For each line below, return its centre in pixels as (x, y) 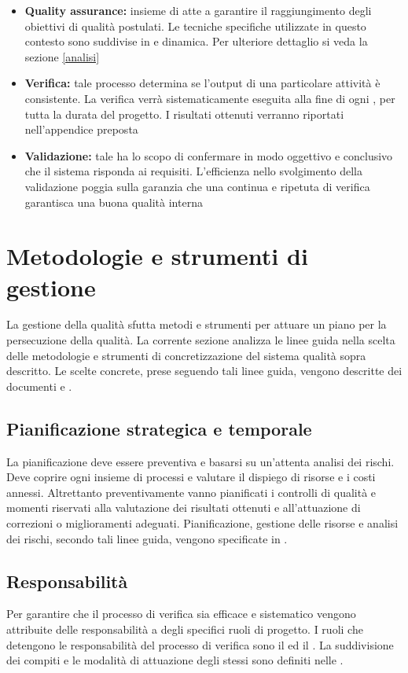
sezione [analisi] (62, 56)
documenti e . (39, 386)
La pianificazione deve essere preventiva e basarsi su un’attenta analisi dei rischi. (200, 461)
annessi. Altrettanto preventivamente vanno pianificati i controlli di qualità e (191, 492)
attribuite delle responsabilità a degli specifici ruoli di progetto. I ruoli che (185, 629)
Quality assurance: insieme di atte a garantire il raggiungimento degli (198, 10)
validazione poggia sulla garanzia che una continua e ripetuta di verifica (197, 186)
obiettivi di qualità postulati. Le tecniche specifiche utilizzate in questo (195, 26)
